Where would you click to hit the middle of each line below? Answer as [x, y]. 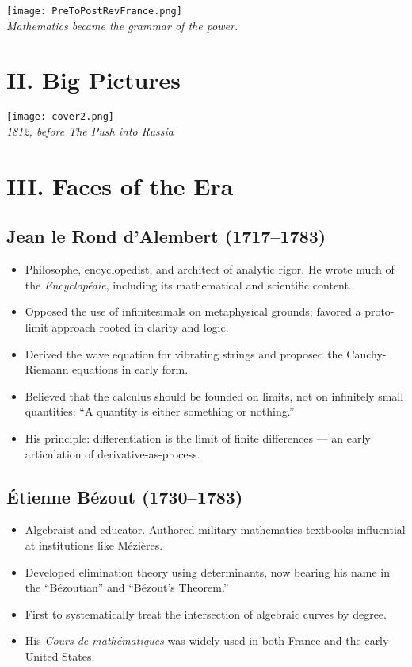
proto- [380, 311]
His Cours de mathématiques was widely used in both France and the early [207, 640]
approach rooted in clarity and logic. [140, 326]
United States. [60, 655]
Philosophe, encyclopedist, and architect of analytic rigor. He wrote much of [210, 269]
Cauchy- [366, 353]
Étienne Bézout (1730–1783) [125, 496]
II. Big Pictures [94, 80]
